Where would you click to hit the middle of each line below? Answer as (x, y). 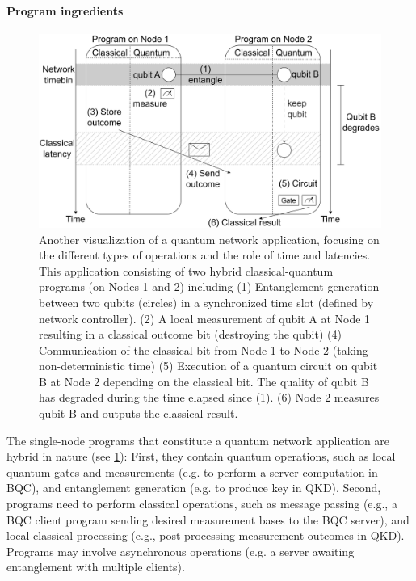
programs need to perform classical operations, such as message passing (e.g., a (202, 504)
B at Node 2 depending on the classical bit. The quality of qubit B (204, 381)
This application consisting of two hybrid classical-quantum (186, 270)
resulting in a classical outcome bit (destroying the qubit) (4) (190, 334)
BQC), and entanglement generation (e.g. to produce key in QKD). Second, (194, 488)
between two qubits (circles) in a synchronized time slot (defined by (206, 302)
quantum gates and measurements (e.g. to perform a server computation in (192, 472)
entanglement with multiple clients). (96, 567)
